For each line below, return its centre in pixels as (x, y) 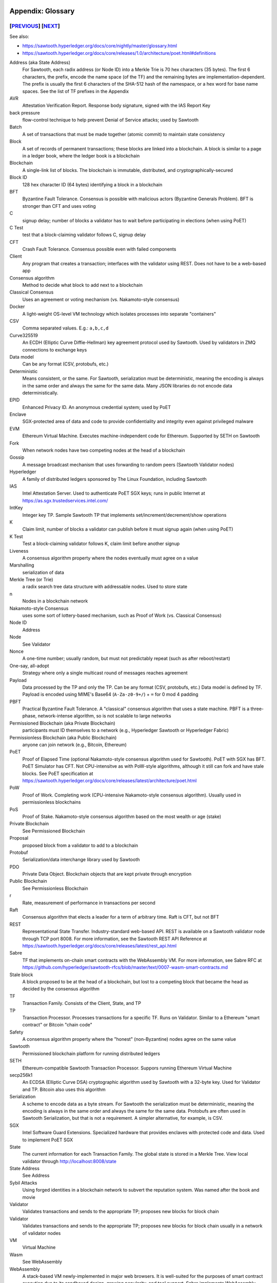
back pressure (25, 112)
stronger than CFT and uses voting (59, 206)
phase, (29, 716)
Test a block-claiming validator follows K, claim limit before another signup (101, 543)
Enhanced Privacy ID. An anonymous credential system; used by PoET (97, 407)
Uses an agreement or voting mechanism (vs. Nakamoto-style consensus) (101, 299)
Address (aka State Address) (40, 62)
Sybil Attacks (23, 1182)
